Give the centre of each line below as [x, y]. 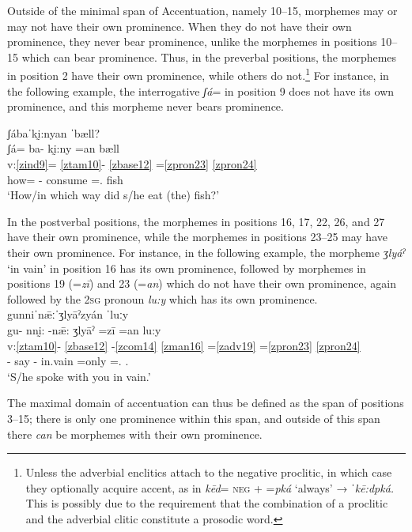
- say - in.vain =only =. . [68, 361]
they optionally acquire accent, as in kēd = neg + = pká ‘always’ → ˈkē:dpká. [210, 487]
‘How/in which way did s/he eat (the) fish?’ [113, 195]
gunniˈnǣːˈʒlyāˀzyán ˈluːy [68, 314]
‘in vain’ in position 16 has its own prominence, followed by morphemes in [187, 268]
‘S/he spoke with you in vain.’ [79, 376]
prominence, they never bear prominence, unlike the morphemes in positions [192, 42]
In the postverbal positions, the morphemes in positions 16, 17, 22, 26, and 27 [196, 221]
